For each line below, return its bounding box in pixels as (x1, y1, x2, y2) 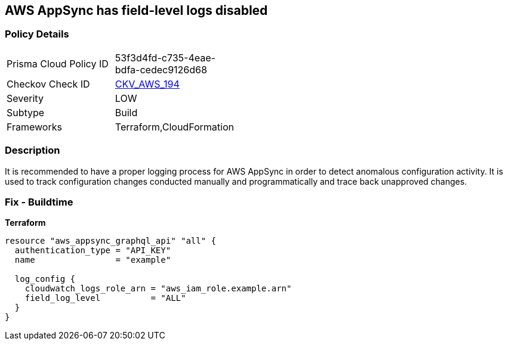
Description (5, 144, 60, 157)
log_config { (14, 274, 76, 284)
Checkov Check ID (7, 77, 90, 90)
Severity (7, 92, 44, 104)
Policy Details (5, 28, 69, 41)
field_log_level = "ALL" (24, 293, 186, 303)
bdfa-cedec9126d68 (115, 63, 207, 76)
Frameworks (7, 120, 62, 133)
